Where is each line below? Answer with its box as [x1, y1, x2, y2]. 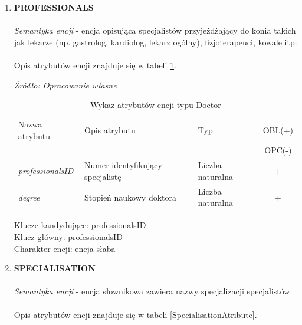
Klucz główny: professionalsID [14, 231, 123, 242]
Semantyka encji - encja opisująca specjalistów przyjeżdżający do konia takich [14, 24, 296, 37]
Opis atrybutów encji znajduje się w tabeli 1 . [14, 58, 176, 71]
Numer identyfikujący [84, 159, 162, 171]
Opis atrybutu [84, 123, 136, 136]
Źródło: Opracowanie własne [14, 78, 117, 91]
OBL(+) [262, 123, 293, 136]
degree [18, 191, 40, 203]
